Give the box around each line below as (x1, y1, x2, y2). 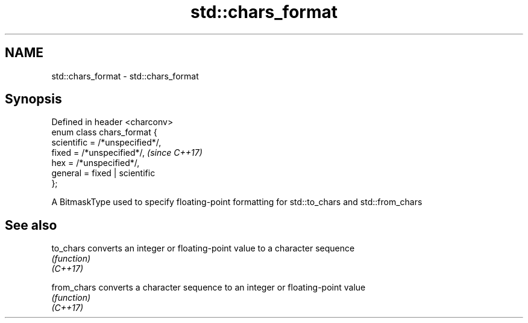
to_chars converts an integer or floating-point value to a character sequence (51, 243, 355, 254)
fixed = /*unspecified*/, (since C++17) (51, 147, 203, 158)
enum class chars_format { (51, 127, 157, 138)
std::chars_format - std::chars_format (51, 70, 199, 81)
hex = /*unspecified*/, (51, 158, 140, 168)
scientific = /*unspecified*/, (51, 137, 162, 148)
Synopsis (5, 91, 62, 107)
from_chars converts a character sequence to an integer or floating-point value (51, 282, 366, 293)
